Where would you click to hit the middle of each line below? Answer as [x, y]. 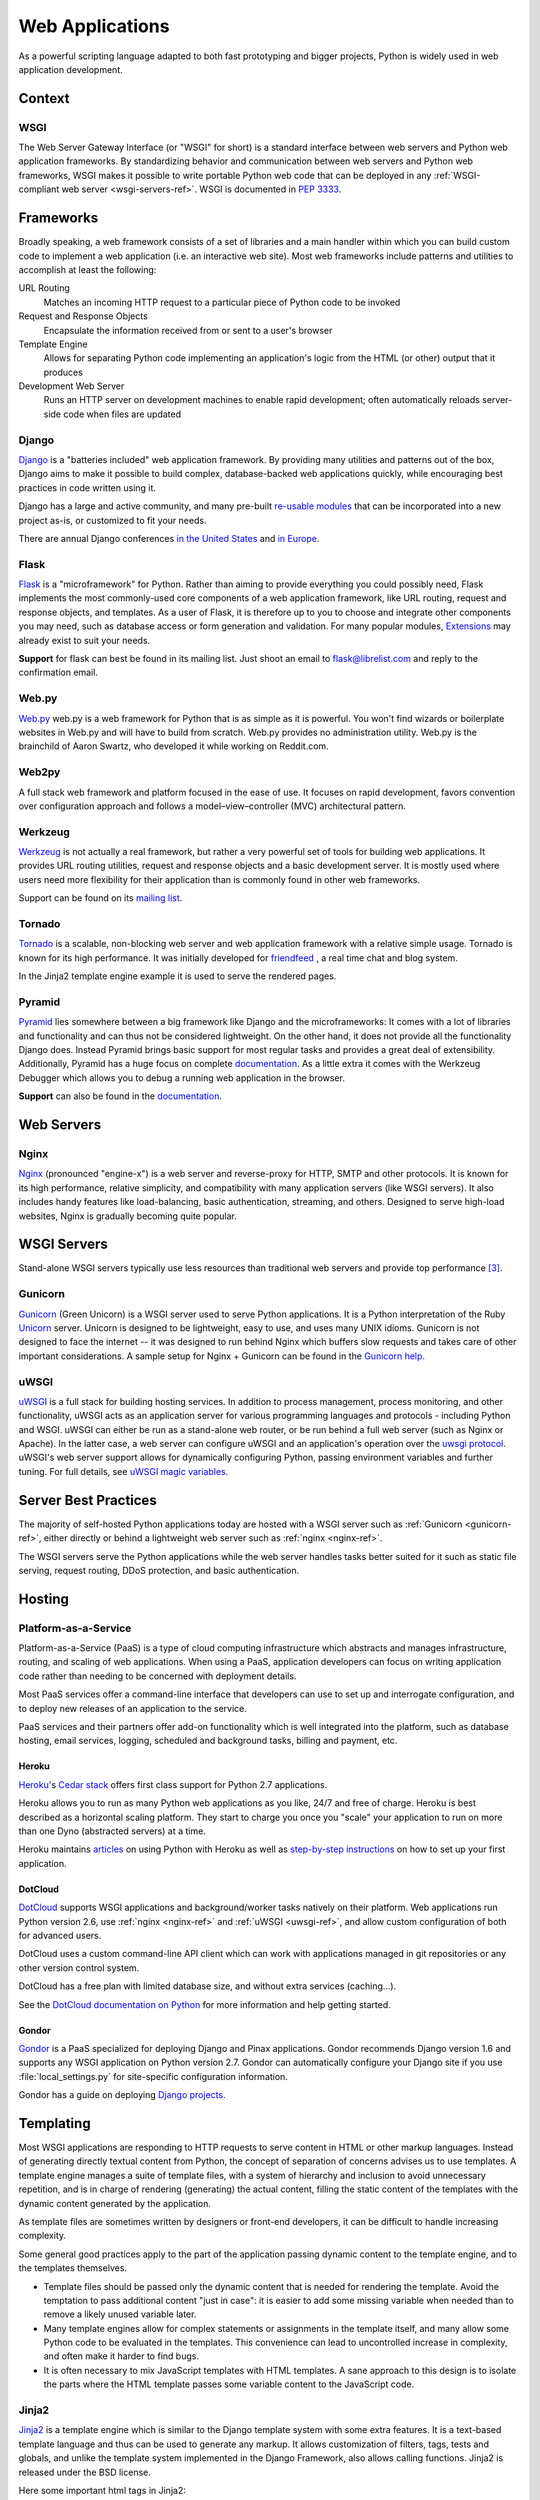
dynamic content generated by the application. [115, 2203]
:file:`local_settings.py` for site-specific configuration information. [153, 2076]
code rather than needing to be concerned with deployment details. [157, 1676]
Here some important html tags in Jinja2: [102, 2490]
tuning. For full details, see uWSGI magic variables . [123, 1471]
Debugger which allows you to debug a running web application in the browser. [181, 1077]
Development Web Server [71, 386]
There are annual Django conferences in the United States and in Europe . [169, 538]
